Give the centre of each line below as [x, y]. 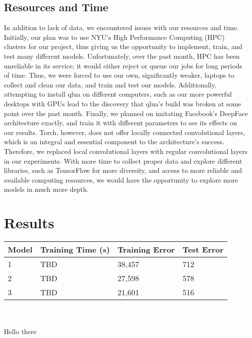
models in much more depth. [46, 189]
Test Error [203, 250]
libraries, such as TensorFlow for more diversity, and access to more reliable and [123, 170]
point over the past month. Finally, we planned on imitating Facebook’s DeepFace [126, 113]
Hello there [20, 331]
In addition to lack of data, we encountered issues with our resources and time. [121, 27]
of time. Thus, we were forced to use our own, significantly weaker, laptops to [119, 75]
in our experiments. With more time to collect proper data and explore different [123, 161]
